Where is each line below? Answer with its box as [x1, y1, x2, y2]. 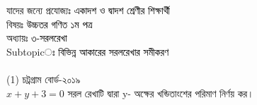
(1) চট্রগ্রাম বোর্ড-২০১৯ [6, 71, 81, 86]
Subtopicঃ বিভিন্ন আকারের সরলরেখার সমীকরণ [6, 44, 169, 58]
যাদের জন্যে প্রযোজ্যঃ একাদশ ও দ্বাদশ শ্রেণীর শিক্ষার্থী [6, 3, 170, 17]
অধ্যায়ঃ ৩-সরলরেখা [6, 30, 67, 45]
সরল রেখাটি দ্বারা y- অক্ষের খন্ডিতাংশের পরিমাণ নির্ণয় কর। [67, 85, 254, 100]
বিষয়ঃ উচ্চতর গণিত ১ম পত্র [6, 16, 93, 31]
